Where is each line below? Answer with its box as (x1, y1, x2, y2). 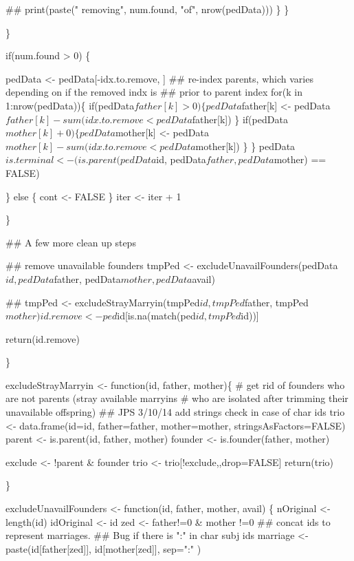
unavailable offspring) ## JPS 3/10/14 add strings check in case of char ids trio (5, 405, 345, 419)
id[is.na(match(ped (117, 308, 196, 323)
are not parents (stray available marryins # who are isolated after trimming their (5, 391, 349, 405)
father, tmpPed (245, 295, 309, 309)
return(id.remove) (5, 331, 80, 346)
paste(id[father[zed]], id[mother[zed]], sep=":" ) (5, 541, 201, 555)
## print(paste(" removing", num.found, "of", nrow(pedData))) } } (5, 2, 289, 16)
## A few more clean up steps (5, 235, 136, 249)
